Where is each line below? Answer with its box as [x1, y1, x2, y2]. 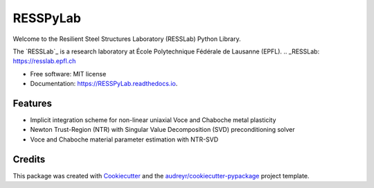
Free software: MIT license [30, 69, 107, 78]
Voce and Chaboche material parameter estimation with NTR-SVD [30, 135, 219, 144]
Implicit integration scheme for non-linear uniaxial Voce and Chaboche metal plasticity [30, 116, 276, 124]
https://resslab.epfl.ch [12, 57, 76, 65]
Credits [12, 153, 46, 165]
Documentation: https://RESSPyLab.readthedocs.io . [30, 80, 178, 88]
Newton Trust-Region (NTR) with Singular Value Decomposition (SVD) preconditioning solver [30, 126, 296, 134]
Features [12, 97, 52, 109]
